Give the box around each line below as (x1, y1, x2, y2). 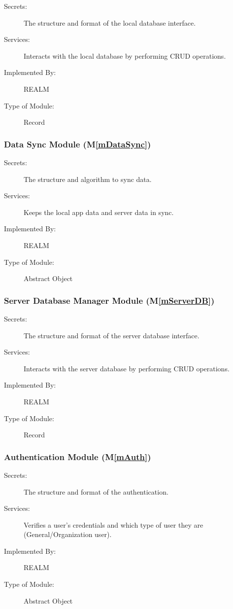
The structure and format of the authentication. (24, 486, 168, 497)
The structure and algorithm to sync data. (24, 174, 152, 184)
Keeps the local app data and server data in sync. (24, 207, 174, 217)
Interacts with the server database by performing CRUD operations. (24, 363, 230, 373)
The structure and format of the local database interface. (24, 17, 196, 28)
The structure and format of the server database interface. (24, 330, 200, 340)
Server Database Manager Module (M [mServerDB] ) (4, 294, 215, 306)
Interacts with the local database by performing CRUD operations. (24, 50, 226, 61)
